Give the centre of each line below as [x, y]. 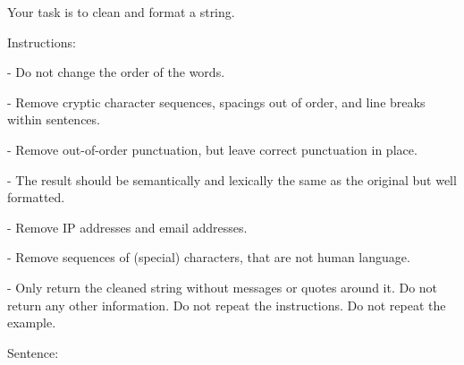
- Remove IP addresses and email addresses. [127, 227]
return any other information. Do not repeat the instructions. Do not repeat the [227, 305]
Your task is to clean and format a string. [121, 12]
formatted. [36, 197]
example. [32, 323]
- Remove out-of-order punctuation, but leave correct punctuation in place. [212, 149]
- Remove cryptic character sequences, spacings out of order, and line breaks [216, 102]
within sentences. [54, 119]
